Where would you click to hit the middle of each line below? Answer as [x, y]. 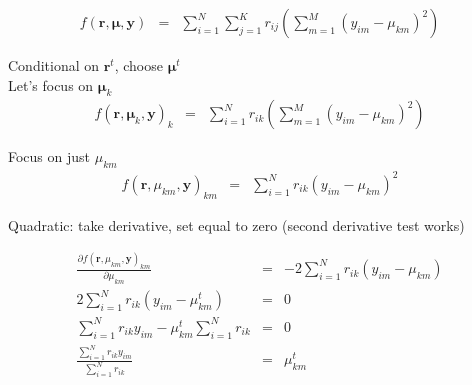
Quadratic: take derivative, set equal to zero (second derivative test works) [236, 224]
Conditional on [54, 65]
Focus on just [49, 156]
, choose [138, 65]
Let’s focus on [51, 84]
